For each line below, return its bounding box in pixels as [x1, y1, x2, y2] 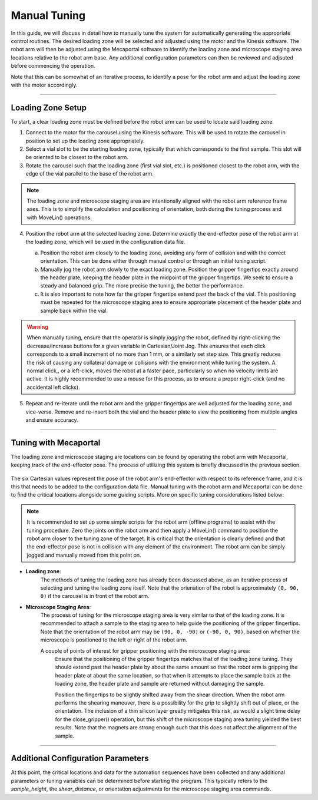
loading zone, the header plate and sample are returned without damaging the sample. [55, 680, 265, 687]
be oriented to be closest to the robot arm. [25, 154, 129, 161]
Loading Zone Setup [11, 103, 87, 113]
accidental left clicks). [26, 384, 80, 391]
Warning [26, 323, 48, 330]
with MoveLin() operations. [26, 214, 92, 221]
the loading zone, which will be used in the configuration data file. [25, 239, 185, 246]
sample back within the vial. [40, 307, 108, 314]
